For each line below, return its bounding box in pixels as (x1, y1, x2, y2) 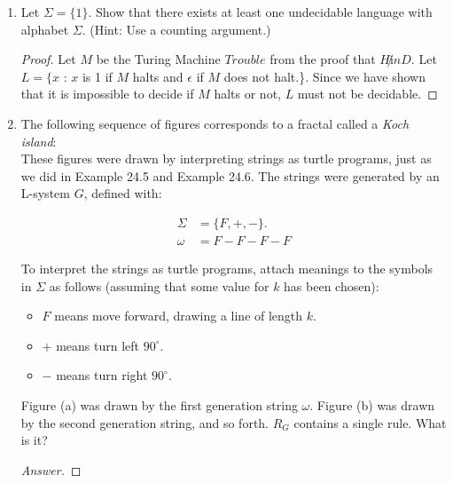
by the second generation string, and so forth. (20, 413, 269, 432)
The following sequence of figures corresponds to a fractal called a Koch (20, 114, 410, 132)
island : (20, 131, 57, 150)
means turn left (56, 336, 140, 354)
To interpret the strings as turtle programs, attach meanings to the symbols (20, 259, 433, 277)
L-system (20, 184, 70, 202)
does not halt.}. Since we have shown (223, 67, 426, 85)
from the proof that (269, 50, 376, 68)
